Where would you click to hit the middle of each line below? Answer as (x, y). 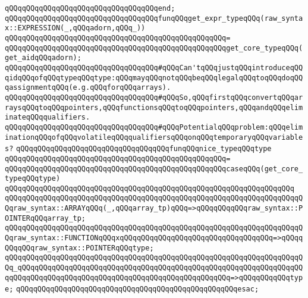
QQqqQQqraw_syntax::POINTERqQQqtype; (79, 248)
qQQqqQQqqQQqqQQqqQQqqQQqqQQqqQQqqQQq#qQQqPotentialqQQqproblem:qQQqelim (154, 127)
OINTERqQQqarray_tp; (45, 218)
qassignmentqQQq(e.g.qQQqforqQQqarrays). (88, 88)
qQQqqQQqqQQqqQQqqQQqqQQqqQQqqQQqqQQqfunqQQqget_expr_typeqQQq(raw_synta (154, 18)
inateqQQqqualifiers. (48, 117)
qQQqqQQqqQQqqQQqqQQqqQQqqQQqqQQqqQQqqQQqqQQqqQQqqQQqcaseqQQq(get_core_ (154, 169)
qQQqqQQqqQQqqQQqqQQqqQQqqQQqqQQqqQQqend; (90, 8)
